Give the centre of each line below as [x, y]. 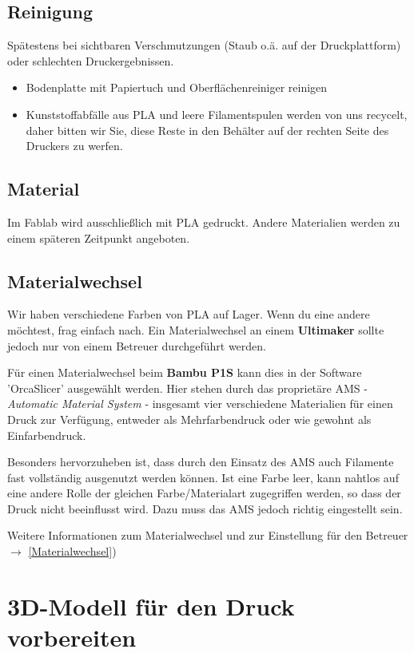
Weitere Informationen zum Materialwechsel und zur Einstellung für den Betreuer [208, 535]
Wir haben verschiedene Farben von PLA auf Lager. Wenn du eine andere [189, 314]
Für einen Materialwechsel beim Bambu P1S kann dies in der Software [185, 372]
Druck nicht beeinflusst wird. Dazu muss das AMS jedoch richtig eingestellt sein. [205, 508]
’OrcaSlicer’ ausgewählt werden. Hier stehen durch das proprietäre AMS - [187, 388]
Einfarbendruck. [47, 435]
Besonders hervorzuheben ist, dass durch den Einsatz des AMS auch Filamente [201, 462]
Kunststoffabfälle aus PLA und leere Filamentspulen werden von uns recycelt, [217, 114]
